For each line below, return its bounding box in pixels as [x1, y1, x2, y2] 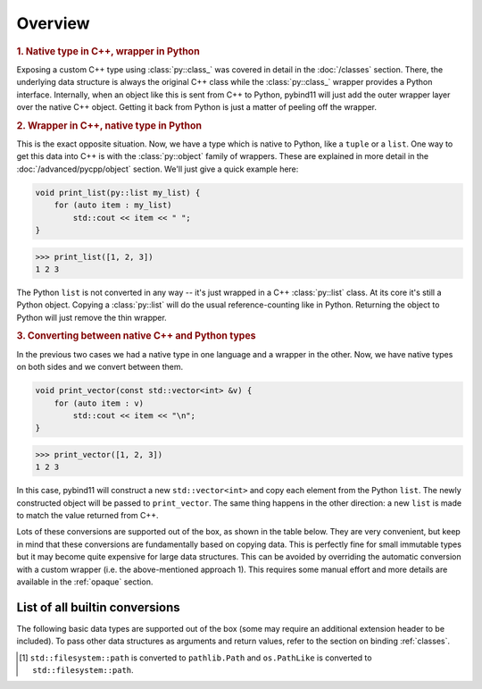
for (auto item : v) [54, 398, 145, 408]
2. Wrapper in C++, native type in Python [16, 119, 203, 131]
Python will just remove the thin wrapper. [16, 312, 167, 323]
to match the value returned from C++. [16, 510, 160, 521]
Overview [16, 13, 90, 33]
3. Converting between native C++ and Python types [16, 330, 256, 342]
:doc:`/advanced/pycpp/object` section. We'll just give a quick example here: [16, 164, 299, 174]
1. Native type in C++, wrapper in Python [16, 45, 200, 57]
